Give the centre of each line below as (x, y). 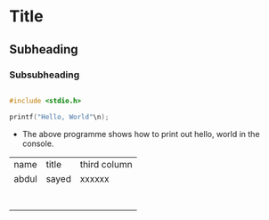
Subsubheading (45, 75)
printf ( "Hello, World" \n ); (59, 117)
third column (106, 164)
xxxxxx (94, 178)
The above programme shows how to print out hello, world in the (141, 134)
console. (38, 143)
